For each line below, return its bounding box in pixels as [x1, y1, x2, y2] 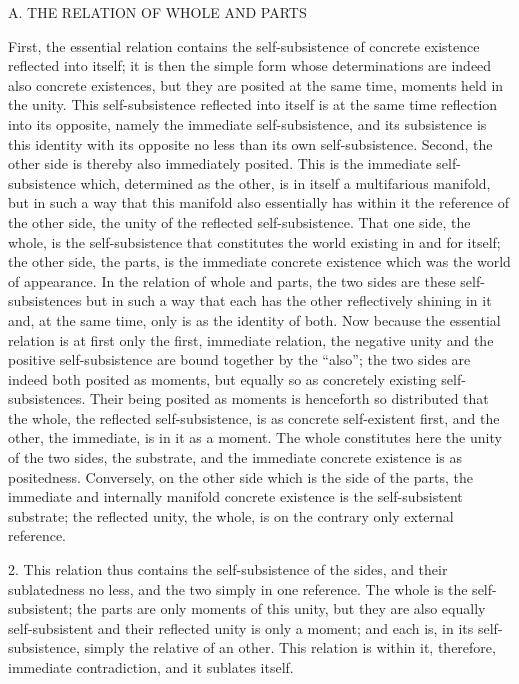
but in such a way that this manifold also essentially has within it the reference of [8, 192, 510, 213]
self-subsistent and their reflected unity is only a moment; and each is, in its [8, 617, 474, 638]
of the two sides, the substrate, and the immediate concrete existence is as [8, 447, 462, 468]
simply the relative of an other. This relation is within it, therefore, [84, 637, 496, 658]
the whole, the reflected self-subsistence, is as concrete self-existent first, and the [8, 407, 500, 428]
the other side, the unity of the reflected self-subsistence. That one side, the [8, 211, 471, 232]
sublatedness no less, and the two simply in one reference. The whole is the [8, 578, 468, 599]
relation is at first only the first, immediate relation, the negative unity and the [8, 329, 494, 350]
